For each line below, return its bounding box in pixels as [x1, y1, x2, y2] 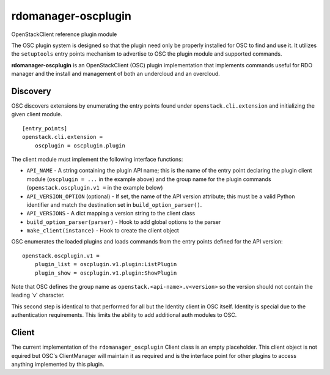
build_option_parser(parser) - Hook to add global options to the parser [26, 218, 221, 226]
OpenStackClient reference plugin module [11, 31, 117, 38]
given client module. [11, 111, 62, 118]
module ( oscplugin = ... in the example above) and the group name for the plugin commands [26, 175, 271, 183]
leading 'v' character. [11, 291, 65, 299]
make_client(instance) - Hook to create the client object [26, 227, 180, 234]
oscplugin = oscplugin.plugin [34, 142, 125, 149]
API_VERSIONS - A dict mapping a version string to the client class [26, 210, 196, 217]
